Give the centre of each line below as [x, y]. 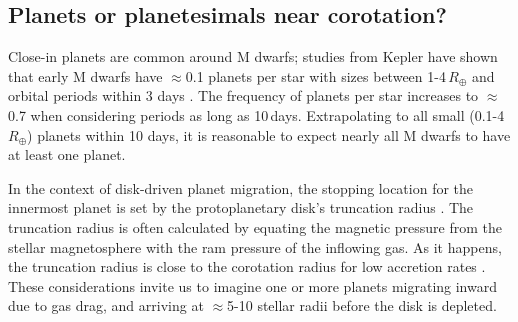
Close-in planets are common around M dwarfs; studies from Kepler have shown [253, 56]
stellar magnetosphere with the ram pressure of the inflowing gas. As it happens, [255, 246]
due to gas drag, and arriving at [106, 305]
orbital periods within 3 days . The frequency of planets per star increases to [243, 95]
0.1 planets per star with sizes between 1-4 [315, 75]
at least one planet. [67, 154]
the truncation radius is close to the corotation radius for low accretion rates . [247, 266]
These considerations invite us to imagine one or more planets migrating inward [253, 285]
